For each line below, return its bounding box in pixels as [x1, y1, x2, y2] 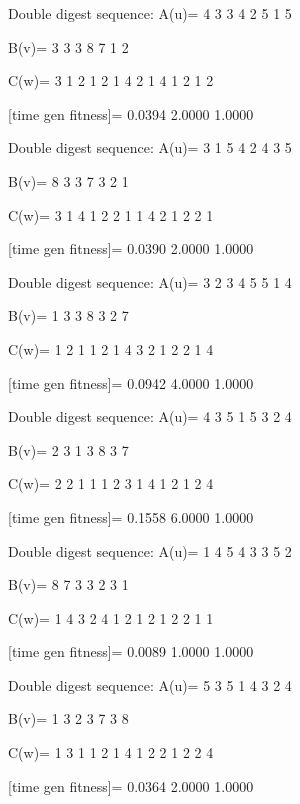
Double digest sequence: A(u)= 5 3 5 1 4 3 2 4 [8, 674, 292, 695]
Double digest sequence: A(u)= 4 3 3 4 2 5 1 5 [8, 3, 292, 23]
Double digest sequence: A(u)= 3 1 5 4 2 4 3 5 [8, 137, 292, 158]
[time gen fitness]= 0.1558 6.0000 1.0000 [8, 506, 254, 527]
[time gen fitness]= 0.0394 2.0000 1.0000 [8, 103, 254, 124]
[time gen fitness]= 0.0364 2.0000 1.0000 [8, 775, 254, 796]
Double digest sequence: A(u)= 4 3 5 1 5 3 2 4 [8, 406, 292, 427]
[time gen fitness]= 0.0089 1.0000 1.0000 [8, 641, 254, 662]
